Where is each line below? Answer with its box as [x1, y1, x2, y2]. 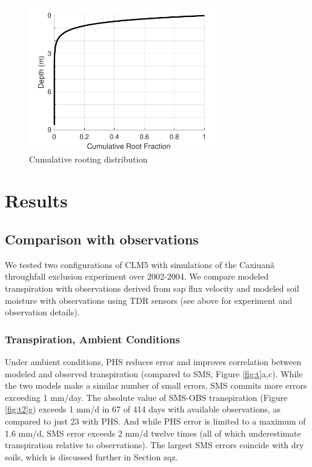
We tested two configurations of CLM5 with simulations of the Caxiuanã [5, 258, 275, 270]
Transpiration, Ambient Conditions [5, 331, 180, 346]
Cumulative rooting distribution [29, 152, 148, 165]
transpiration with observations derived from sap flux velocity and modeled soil [5, 281, 299, 294]
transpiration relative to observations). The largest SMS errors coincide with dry [5, 438, 304, 451]
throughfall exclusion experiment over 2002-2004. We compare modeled [5, 270, 269, 283]
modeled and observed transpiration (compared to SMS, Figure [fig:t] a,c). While [5, 367, 303, 380]
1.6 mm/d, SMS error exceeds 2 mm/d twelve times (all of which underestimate [5, 426, 301, 439]
